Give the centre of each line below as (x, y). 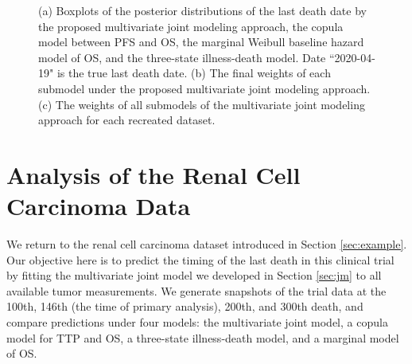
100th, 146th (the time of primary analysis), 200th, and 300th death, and (185, 306)
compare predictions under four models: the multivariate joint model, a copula (197, 322)
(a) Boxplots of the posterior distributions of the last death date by (202, 10)
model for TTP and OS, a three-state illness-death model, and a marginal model (203, 337)
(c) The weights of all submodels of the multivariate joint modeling (202, 104)
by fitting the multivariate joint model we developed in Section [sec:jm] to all (194, 275)
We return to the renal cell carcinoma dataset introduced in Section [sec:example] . (207, 244)
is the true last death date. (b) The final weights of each (194, 73)
